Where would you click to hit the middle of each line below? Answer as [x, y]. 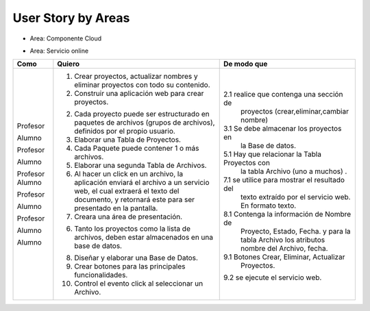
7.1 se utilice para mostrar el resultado [284, 180]
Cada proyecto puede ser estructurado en [142, 114]
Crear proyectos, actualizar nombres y [136, 77]
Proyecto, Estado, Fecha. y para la [295, 232]
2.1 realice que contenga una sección [283, 95]
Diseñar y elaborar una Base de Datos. [136, 258]
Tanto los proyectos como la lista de [133, 229]
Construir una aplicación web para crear [139, 94]
